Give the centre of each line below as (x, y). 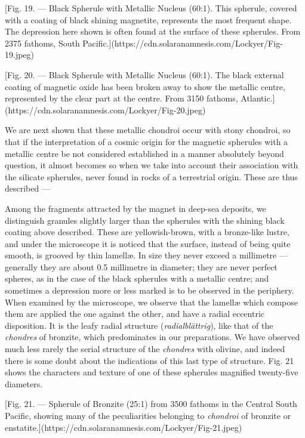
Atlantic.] (258, 98)
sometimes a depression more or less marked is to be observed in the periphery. (150, 290)
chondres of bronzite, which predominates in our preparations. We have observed (152, 337)
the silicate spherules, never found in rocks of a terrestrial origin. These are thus (151, 176)
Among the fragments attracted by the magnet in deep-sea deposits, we (135, 208)
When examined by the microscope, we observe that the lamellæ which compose (152, 302)
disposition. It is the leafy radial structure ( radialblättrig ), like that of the (139, 325)
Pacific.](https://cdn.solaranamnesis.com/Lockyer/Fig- (183, 43)
